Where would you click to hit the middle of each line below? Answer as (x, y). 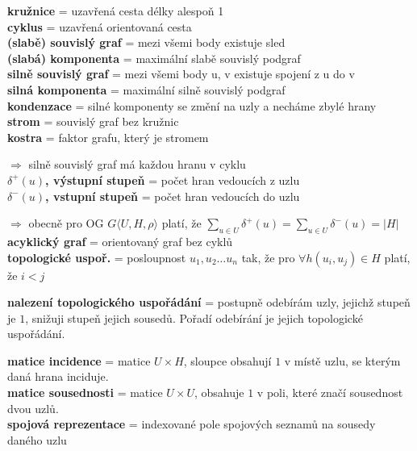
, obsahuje (219, 393)
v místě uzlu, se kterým (342, 360)
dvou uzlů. (33, 408)
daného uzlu (37, 439)
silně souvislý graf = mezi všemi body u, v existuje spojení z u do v (181, 74)
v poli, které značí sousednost (330, 393)
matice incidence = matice (79, 360)
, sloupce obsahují (227, 360)
